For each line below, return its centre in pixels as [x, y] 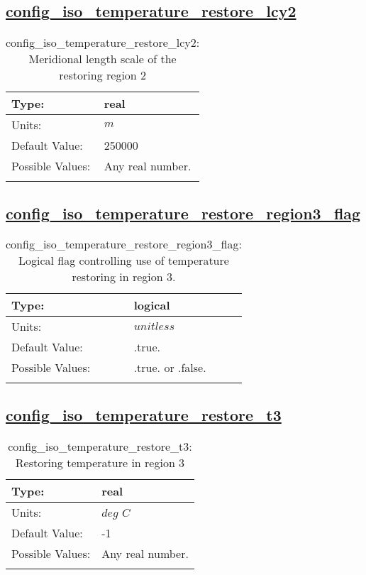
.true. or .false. [170, 368]
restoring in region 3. [124, 277]
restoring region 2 [103, 75]
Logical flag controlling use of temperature [123, 261]
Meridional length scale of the [102, 59]
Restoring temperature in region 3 [100, 462]
